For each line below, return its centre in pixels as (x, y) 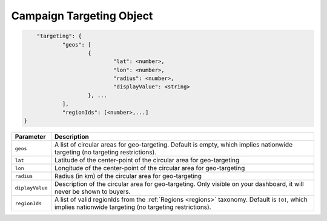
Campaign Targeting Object (82, 16)
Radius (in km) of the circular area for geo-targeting (128, 176)
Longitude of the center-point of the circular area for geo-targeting (150, 168)
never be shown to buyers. (93, 192)
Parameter (30, 137)
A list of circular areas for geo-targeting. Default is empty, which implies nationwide (174, 145)
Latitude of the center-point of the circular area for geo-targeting (147, 160)
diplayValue (31, 188)
